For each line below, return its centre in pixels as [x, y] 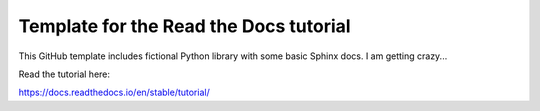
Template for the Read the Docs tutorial [184, 26]
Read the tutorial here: [64, 74]
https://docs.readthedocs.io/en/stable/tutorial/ [114, 92]
